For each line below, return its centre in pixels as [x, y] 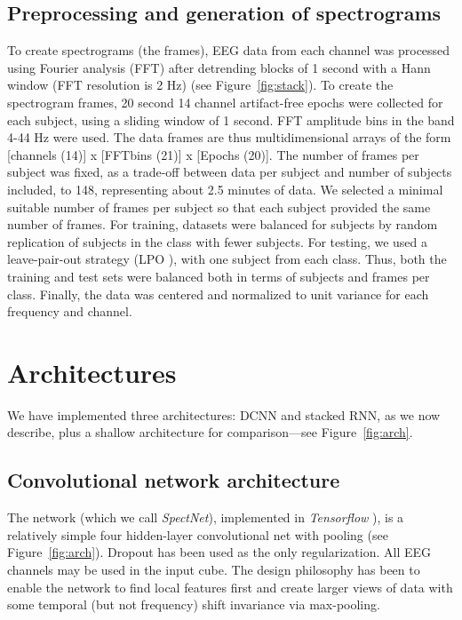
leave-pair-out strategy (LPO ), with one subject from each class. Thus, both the [227, 259]
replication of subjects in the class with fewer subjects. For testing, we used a [218, 241]
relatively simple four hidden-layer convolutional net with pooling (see [198, 534]
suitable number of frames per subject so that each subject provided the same [219, 207]
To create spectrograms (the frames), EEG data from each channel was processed [229, 50]
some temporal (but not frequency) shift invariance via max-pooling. [194, 604]
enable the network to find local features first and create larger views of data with [230, 587]
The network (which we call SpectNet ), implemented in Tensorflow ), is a [206, 517]
